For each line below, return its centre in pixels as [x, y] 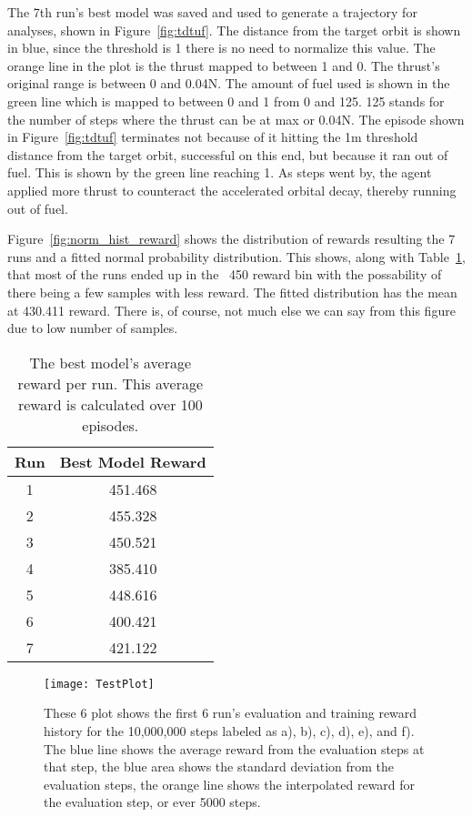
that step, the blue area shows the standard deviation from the [219, 767]
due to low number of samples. [93, 328]
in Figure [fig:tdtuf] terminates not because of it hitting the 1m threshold [213, 137]
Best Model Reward [133, 461]
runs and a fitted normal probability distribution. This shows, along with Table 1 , [236, 256]
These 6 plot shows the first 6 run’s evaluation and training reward [231, 713]
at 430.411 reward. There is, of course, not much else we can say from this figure [231, 310]
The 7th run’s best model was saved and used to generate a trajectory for [212, 12]
